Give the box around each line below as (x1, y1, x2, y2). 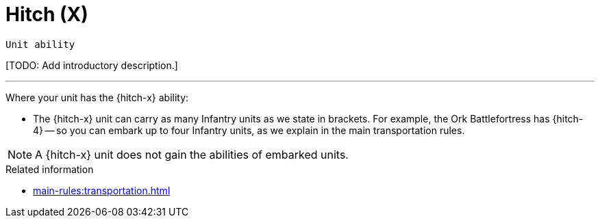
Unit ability (5, 38, 75, 50)
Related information (5, 163, 94, 175)
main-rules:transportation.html (33, 184, 171, 196)
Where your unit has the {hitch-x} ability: (5, 91, 189, 103)
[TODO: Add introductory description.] (5, 59, 178, 71)
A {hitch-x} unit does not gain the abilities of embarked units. (35, 147, 349, 161)
